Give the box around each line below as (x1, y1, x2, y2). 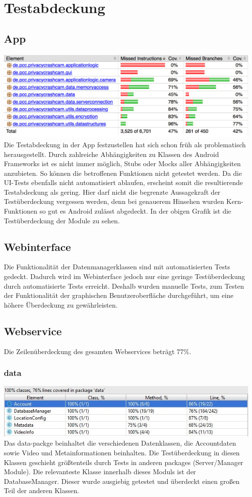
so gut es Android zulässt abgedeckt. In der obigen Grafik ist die (39, 206, 232, 216)
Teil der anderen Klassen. (4, 485, 79, 496)
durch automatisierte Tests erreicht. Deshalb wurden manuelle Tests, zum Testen (4, 280, 244, 291)
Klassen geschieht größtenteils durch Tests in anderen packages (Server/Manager (4, 457, 243, 467)
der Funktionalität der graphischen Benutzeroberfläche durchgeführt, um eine (4, 290, 234, 300)
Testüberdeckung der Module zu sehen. (4, 215, 120, 225)
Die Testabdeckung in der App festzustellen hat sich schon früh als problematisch (4, 139, 246, 149)
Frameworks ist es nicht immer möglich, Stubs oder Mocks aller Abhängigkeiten (4, 158, 241, 169)
